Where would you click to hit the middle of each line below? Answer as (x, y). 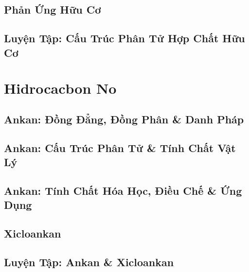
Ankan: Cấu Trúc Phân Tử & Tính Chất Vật (120, 147)
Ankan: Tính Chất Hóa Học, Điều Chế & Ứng (123, 190)
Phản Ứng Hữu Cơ (53, 9)
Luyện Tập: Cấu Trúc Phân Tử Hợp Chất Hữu (124, 38)
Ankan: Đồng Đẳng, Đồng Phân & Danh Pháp (124, 119)
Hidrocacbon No (60, 88)
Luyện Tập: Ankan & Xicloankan (89, 262)
